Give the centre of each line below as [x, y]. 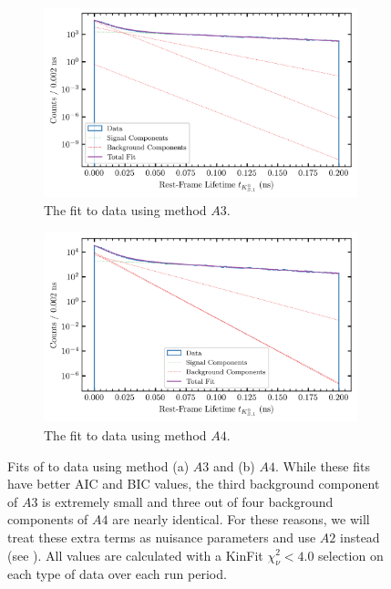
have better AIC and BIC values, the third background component [194, 484]
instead [360, 537]
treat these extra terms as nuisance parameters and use [162, 537]
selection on [351, 555]
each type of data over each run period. [117, 574]
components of [48, 519]
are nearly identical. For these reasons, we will [241, 519]
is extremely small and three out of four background [188, 501]
